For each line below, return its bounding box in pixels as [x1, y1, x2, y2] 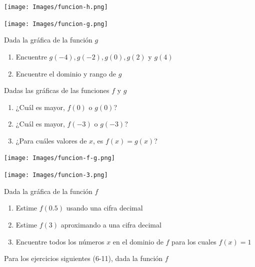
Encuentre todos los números [15, 236, 104, 246]
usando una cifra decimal [66, 202, 143, 213]
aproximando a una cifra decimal [60, 219, 161, 229]
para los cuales [171, 236, 216, 246]
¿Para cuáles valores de [15, 135, 87, 145]
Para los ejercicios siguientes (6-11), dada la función [4, 253, 163, 263]
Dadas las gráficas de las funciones [4, 85, 109, 95]
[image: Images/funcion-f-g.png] [4, 154, 115, 162]
